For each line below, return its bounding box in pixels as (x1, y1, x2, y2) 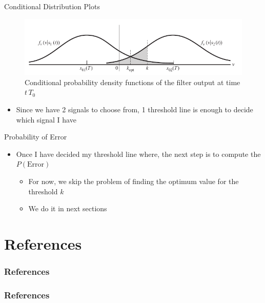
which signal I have (16, 114, 76, 125)
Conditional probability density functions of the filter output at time (25, 76, 240, 87)
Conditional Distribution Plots (4, 1, 100, 11)
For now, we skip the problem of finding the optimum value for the (28, 175, 239, 186)
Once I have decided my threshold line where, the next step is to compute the (16, 148, 261, 159)
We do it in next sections (28, 203, 107, 214)
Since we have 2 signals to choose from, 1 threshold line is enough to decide (16, 104, 253, 115)
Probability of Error (4, 131, 67, 142)
